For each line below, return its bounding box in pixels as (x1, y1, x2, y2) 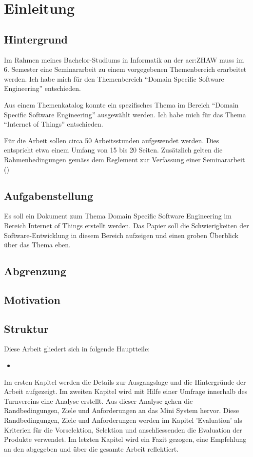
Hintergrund (4, 31, 68, 46)
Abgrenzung (4, 263, 66, 279)
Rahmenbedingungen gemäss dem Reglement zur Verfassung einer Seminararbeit (4, 154, 245, 164)
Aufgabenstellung (4, 188, 94, 203)
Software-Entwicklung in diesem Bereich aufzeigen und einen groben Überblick (4, 230, 238, 240)
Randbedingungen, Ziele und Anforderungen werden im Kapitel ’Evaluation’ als (4, 415, 242, 425)
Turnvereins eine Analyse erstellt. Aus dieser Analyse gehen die (4, 395, 193, 406)
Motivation (4, 292, 60, 307)
